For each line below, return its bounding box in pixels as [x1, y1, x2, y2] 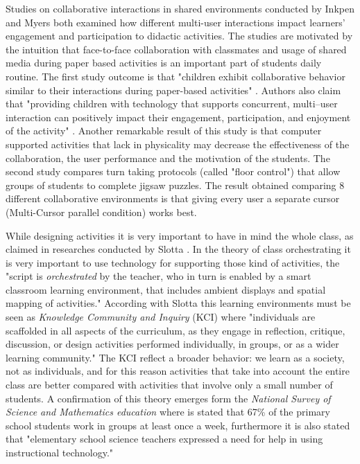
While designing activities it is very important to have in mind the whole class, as [6, 228, 354, 242]
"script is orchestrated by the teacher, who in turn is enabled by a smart [6, 269, 311, 283]
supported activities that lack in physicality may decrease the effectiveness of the [6, 136, 350, 151]
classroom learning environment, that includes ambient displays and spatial [6, 282, 326, 296]
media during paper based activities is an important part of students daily [6, 55, 322, 70]
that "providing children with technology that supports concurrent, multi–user [6, 96, 338, 111]
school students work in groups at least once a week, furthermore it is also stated [6, 418, 350, 432]
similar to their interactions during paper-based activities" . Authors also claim [6, 82, 341, 97]
